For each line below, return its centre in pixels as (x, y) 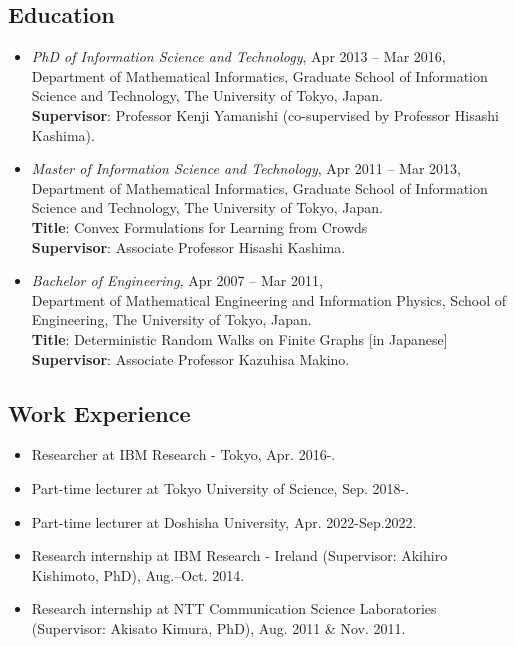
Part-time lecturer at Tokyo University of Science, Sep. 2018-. (220, 487)
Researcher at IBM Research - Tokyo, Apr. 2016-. (183, 454)
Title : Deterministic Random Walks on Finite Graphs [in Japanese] (239, 338)
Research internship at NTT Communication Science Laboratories (234, 608)
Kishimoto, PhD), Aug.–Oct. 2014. (138, 574)
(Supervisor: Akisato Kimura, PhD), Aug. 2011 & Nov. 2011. (218, 627)
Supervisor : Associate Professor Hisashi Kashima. (188, 246)
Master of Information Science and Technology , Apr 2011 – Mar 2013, (246, 168)
